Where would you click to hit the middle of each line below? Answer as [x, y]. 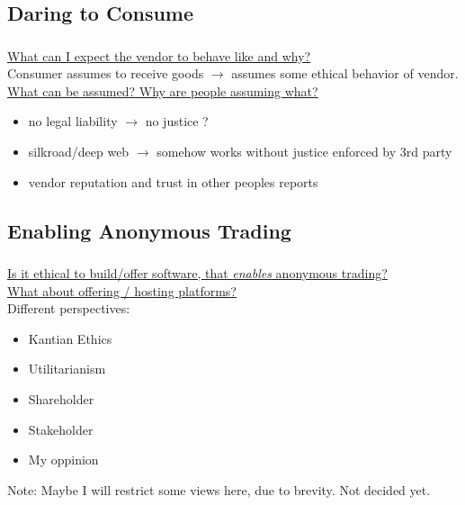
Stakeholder [61, 429]
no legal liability [73, 121]
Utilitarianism [67, 369]
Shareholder [61, 398]
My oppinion [63, 460]
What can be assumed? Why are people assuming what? [163, 90]
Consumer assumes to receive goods [106, 73]
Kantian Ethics [70, 338]
